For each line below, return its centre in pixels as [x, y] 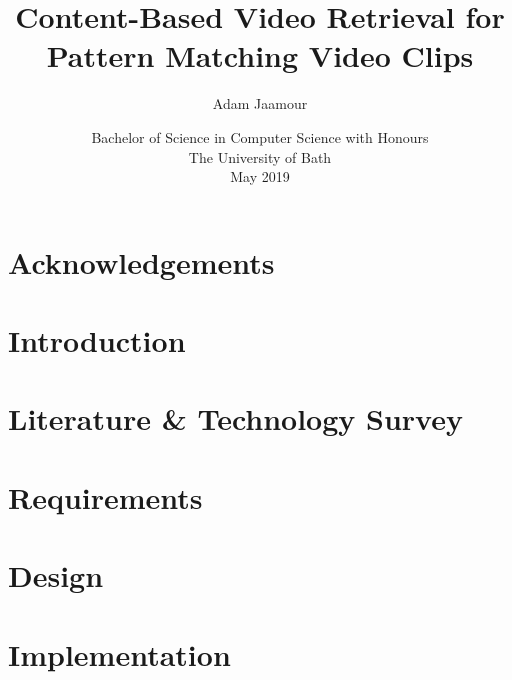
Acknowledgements [141, 261]
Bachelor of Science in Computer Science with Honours [260, 136]
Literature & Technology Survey [235, 418]
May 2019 [260, 176]
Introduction [97, 340]
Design [56, 575]
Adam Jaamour [260, 103]
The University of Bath [260, 156]
